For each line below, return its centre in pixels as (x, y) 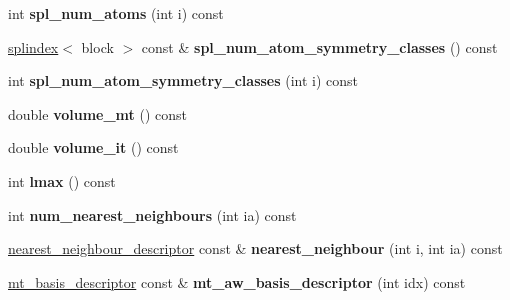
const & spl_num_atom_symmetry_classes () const (319, 46)
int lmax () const (62, 180)
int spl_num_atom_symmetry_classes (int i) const (183, 80)
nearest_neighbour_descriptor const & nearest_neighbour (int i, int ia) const (255, 248)
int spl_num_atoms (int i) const (116, 13)
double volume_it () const (93, 147)
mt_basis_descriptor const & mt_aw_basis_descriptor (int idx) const (237, 281)
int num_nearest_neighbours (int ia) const (152, 214)
